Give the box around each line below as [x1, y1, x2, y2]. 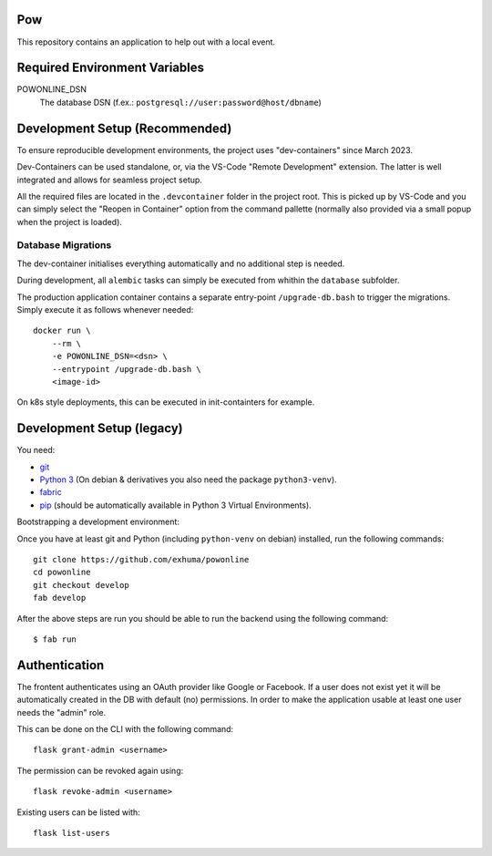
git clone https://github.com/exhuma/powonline [33, 554, 250, 564]
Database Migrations [16, 239, 112, 252]
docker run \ [33, 325, 91, 336]
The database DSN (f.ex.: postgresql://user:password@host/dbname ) [39, 97, 323, 108]
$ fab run [33, 634, 77, 645]
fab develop [33, 593, 87, 603]
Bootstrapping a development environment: [16, 516, 179, 528]
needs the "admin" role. [16, 706, 107, 717]
